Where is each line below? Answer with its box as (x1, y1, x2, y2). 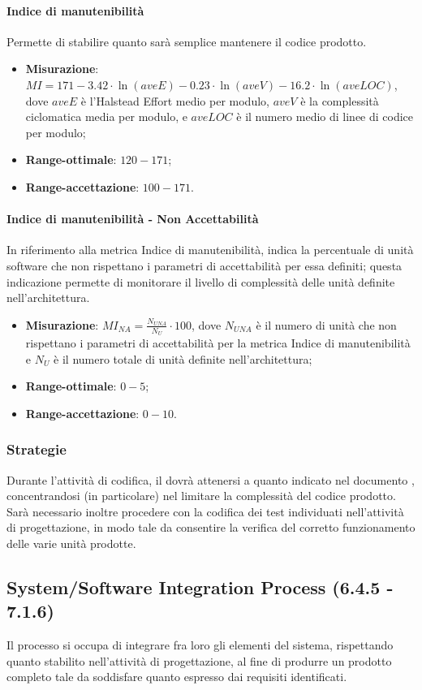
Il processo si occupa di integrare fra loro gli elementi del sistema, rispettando (6, 636, 394, 653)
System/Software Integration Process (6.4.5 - (6, 574, 394, 599)
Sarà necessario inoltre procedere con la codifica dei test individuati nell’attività (6, 502, 404, 520)
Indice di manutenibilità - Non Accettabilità (6, 210, 259, 227)
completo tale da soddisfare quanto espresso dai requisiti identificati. (6, 668, 347, 685)
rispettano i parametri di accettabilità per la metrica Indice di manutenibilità (25, 334, 411, 351)
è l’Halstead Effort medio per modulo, (80, 92, 269, 109)
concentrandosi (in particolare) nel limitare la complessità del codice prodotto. (6, 487, 396, 504)
